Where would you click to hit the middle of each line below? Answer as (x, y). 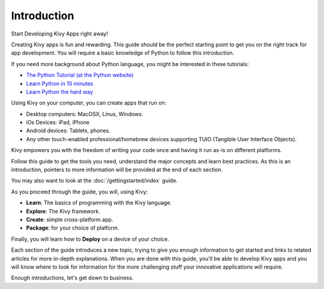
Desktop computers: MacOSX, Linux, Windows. (85, 114)
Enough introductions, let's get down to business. (72, 278)
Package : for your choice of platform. (73, 228)
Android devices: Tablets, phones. (68, 131)
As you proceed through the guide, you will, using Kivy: (79, 192)
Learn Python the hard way (59, 92)
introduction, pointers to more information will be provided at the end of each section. (117, 170)
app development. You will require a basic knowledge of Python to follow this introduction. (123, 53)
